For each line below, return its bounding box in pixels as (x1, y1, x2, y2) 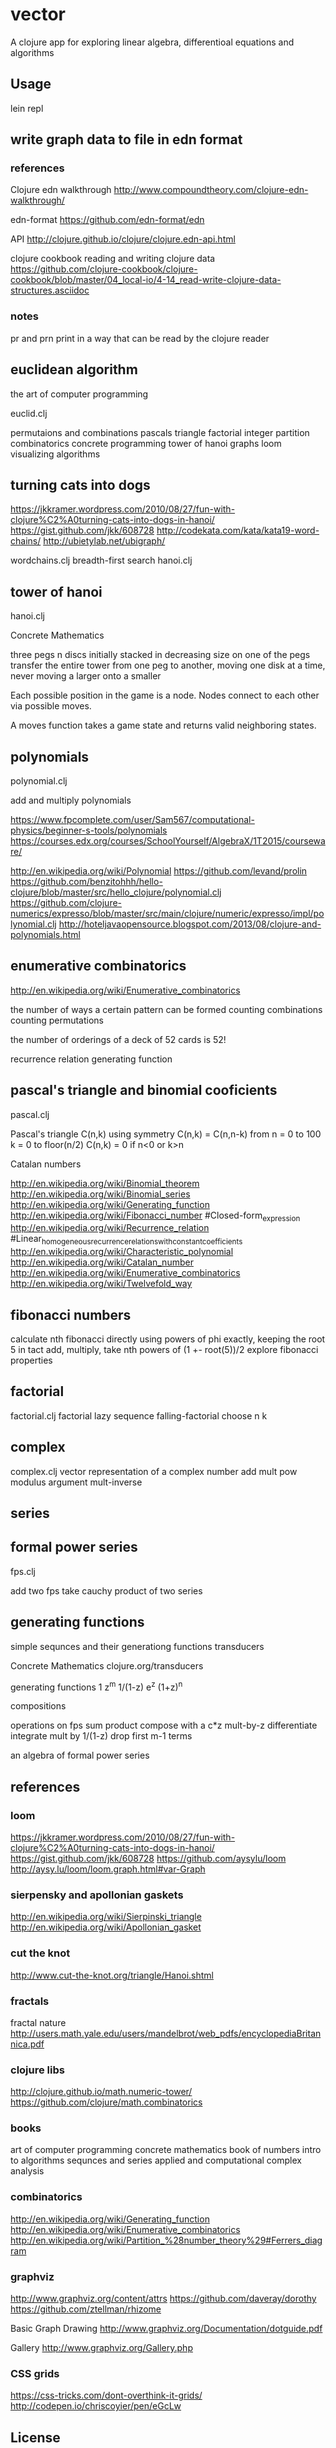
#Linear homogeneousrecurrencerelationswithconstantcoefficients (10, 1233, 243, 1247)
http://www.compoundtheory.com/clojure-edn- (113, 184, 309, 196)
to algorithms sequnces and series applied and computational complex (10, 2154, 302, 2167)
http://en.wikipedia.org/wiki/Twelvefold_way (10, 1278, 193, 1290)
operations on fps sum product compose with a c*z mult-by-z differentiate (10, 1719, 318, 1732)
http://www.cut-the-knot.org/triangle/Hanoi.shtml (10, 1969, 214, 1981)
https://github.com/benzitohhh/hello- (10, 875, 163, 887)
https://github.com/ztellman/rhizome (10, 2303, 162, 2315)
